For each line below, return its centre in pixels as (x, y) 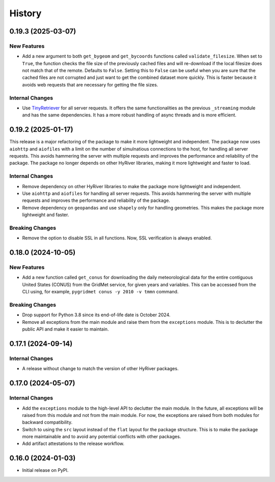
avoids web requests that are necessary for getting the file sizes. (90, 84)
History (25, 13)
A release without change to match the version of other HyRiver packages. (100, 369)
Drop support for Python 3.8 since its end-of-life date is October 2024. (96, 315)
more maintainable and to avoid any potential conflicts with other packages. (102, 437)
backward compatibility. (47, 423)
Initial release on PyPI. (45, 470)
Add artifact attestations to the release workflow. (73, 444)
